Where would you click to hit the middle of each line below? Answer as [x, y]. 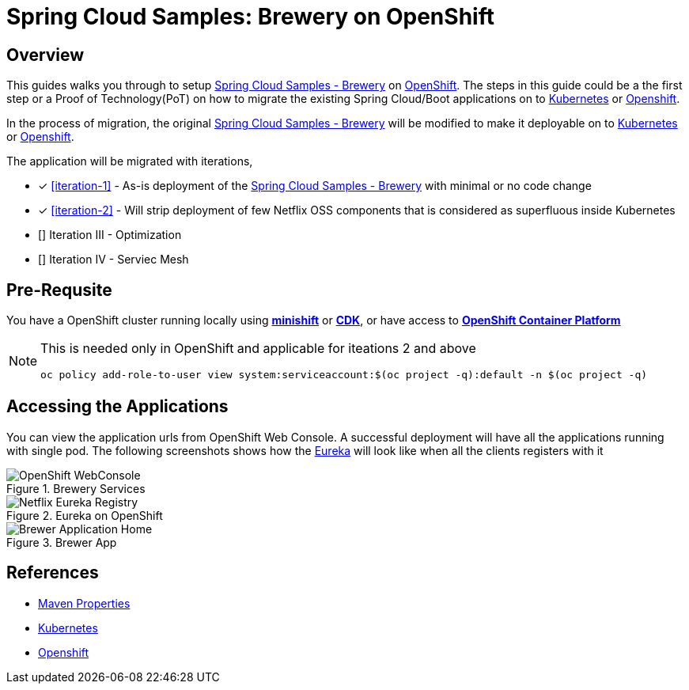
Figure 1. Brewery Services [76, 488]
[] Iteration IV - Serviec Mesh [114, 260]
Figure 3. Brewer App [62, 542]
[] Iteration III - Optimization [110, 235]
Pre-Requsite [59, 290]
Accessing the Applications [117, 407]
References [53, 573]
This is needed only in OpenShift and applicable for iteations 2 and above [258, 349]
